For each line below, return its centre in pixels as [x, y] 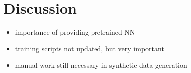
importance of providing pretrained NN [75, 32]
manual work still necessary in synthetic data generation [101, 65]
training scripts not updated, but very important [90, 48]
